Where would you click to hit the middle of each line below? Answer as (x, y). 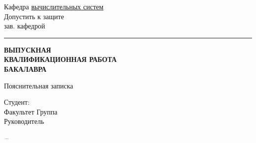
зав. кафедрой (25, 26)
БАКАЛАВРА (25, 69)
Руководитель (24, 121)
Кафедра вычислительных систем (54, 6)
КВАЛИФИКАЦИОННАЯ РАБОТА (60, 59)
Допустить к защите (34, 16)
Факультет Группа (31, 111)
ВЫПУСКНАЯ (28, 49)
